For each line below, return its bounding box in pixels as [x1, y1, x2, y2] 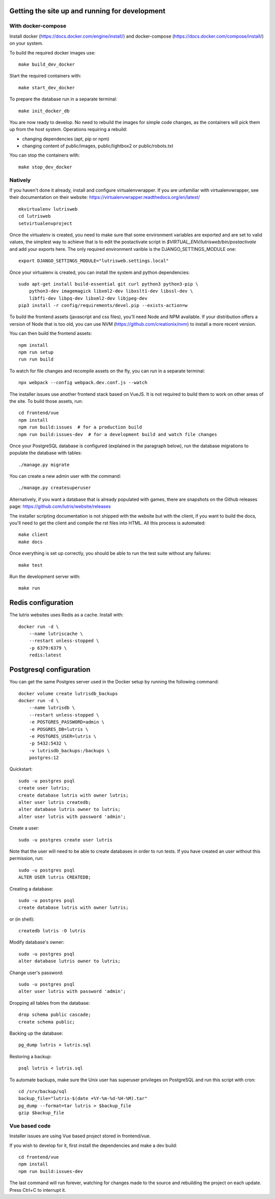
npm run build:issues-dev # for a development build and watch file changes [18, 431, 217, 437]
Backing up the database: [9, 1030, 63, 1036]
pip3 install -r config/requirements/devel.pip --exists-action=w [18, 302, 188, 309]
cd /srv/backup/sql [18, 1088, 67, 1094]
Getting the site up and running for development [9, 7, 166, 15]
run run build [18, 356, 53, 362]
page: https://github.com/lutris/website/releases [9, 503, 111, 509]
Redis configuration [9, 598, 74, 607]
